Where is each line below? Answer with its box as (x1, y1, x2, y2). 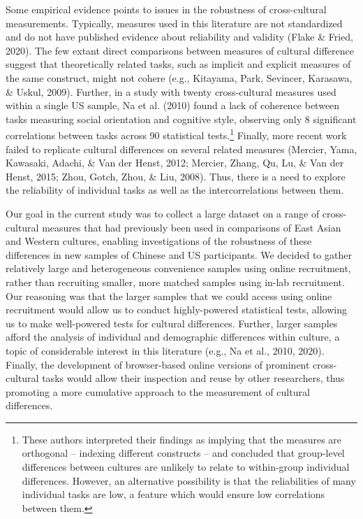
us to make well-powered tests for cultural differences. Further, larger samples (6, 315, 338, 330)
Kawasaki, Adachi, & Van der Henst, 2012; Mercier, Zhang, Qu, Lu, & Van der (6, 155, 344, 170)
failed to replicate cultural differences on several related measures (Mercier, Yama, (6, 141, 357, 156)
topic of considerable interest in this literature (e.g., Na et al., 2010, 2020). (6, 343, 325, 357)
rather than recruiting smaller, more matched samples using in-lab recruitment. (6, 274, 345, 289)
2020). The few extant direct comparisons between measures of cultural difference (6, 43, 354, 57)
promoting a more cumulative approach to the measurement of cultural (6, 384, 310, 399)
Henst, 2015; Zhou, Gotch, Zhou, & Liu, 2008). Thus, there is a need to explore (6, 169, 346, 183)
